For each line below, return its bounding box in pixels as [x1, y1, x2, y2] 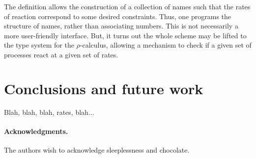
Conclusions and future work [4, 78, 203, 98]
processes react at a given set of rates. [4, 49, 118, 59]
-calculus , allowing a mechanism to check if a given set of [80, 40, 252, 50]
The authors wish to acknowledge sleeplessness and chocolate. [4, 145, 190, 155]
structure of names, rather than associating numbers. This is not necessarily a [4, 21, 238, 31]
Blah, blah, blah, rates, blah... [4, 106, 94, 117]
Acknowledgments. [4, 126, 68, 136]
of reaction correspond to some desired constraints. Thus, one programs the [4, 11, 231, 21]
